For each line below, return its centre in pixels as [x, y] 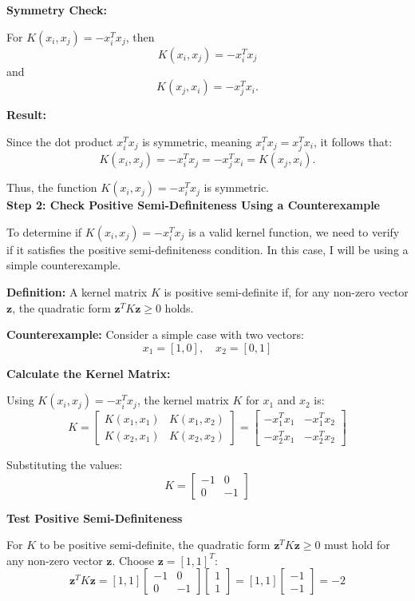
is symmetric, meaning [197, 141]
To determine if [44, 231]
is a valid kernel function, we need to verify [294, 231]
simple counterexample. [64, 265]
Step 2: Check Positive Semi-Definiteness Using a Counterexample [193, 205]
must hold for [357, 545]
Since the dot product [60, 141]
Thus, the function [52, 187]
